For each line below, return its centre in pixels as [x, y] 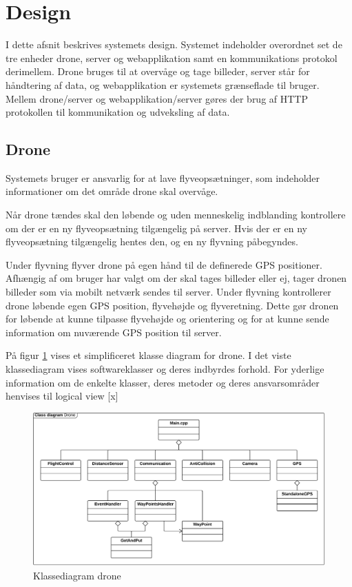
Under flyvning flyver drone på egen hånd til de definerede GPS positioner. [164, 264]
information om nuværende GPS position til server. [114, 332]
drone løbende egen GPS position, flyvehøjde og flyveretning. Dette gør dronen [172, 305]
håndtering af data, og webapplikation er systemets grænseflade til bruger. [163, 84]
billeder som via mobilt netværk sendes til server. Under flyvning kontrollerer [168, 292]
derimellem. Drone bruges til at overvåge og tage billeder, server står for [158, 71]
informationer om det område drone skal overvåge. [112, 191]
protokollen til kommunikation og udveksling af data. [118, 112]
